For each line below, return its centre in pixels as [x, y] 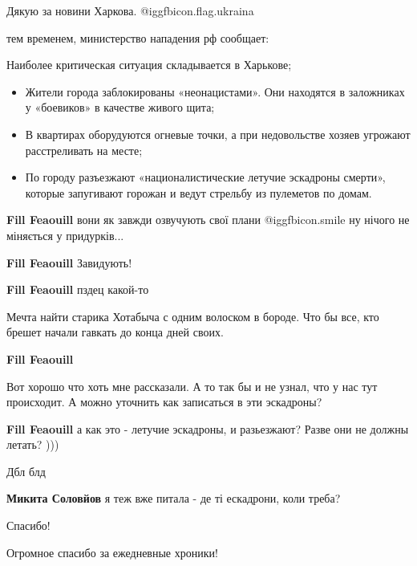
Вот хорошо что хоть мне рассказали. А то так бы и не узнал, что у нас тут [192, 386]
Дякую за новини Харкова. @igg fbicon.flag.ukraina [130, 10]
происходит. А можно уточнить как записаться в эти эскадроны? [164, 402]
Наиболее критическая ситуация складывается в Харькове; [149, 65]
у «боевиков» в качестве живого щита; [120, 107]
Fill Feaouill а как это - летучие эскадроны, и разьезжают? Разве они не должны [208, 428]
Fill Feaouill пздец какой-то [78, 289]
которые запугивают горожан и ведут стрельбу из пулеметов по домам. [198, 192]
